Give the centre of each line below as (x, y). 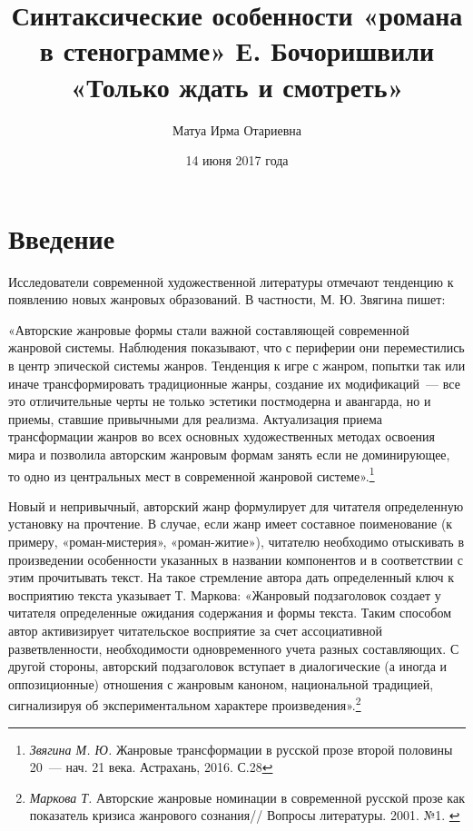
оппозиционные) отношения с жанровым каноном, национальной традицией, (221, 683)
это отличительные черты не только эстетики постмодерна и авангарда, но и (220, 401)
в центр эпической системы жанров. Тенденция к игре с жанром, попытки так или (237, 365)
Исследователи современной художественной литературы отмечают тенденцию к (231, 281)
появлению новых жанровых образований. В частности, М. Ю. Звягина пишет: (227, 299)
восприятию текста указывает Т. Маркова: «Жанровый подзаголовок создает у (225, 594)
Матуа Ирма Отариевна (237, 129)
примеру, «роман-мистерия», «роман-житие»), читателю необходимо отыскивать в (236, 541)
